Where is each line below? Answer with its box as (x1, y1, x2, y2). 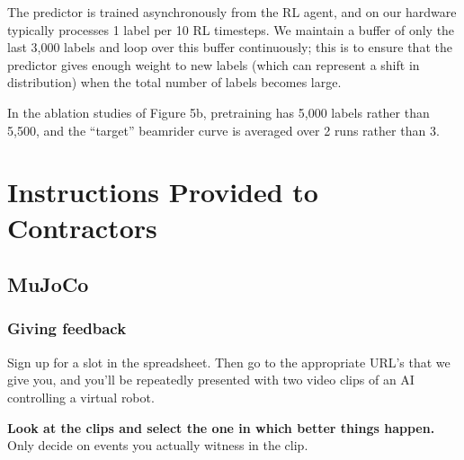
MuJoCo (7, 270, 89, 298)
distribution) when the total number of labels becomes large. (7, 73, 342, 92)
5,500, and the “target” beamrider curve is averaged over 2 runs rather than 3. (7, 120, 440, 139)
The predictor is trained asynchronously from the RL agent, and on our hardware (7, 3, 457, 21)
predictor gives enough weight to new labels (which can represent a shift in (7, 55, 420, 74)
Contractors (7, 208, 157, 245)
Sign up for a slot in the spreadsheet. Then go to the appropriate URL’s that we (7, 352, 451, 371)
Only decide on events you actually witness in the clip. (7, 436, 308, 455)
